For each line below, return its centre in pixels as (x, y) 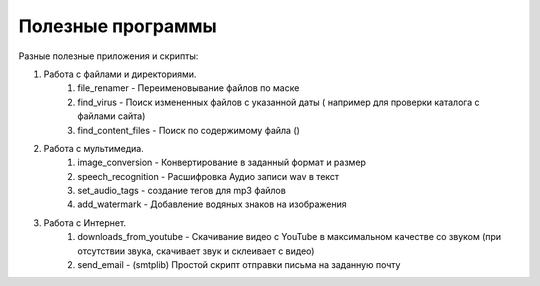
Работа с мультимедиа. (93, 148)
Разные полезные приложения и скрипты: (108, 56)
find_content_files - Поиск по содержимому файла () (188, 130)
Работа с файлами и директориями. (120, 74)
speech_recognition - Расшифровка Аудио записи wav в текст (208, 176)
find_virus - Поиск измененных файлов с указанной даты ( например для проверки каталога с (278, 102)
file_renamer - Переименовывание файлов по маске (188, 88)
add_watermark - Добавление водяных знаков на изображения (212, 204)
